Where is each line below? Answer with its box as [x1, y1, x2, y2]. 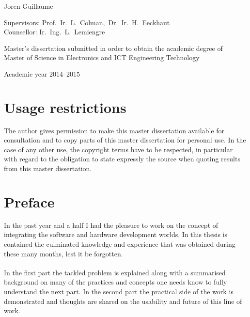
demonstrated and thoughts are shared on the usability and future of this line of [4, 296, 242, 306]
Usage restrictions [4, 97, 126, 117]
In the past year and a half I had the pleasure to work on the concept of [4, 220, 219, 230]
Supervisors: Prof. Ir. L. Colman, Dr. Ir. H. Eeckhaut [4, 17, 170, 27]
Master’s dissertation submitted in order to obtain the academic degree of [4, 43, 223, 53]
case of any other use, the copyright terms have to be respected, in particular [4, 144, 233, 154]
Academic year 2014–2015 [4, 68, 80, 79]
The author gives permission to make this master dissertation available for [4, 125, 224, 135]
